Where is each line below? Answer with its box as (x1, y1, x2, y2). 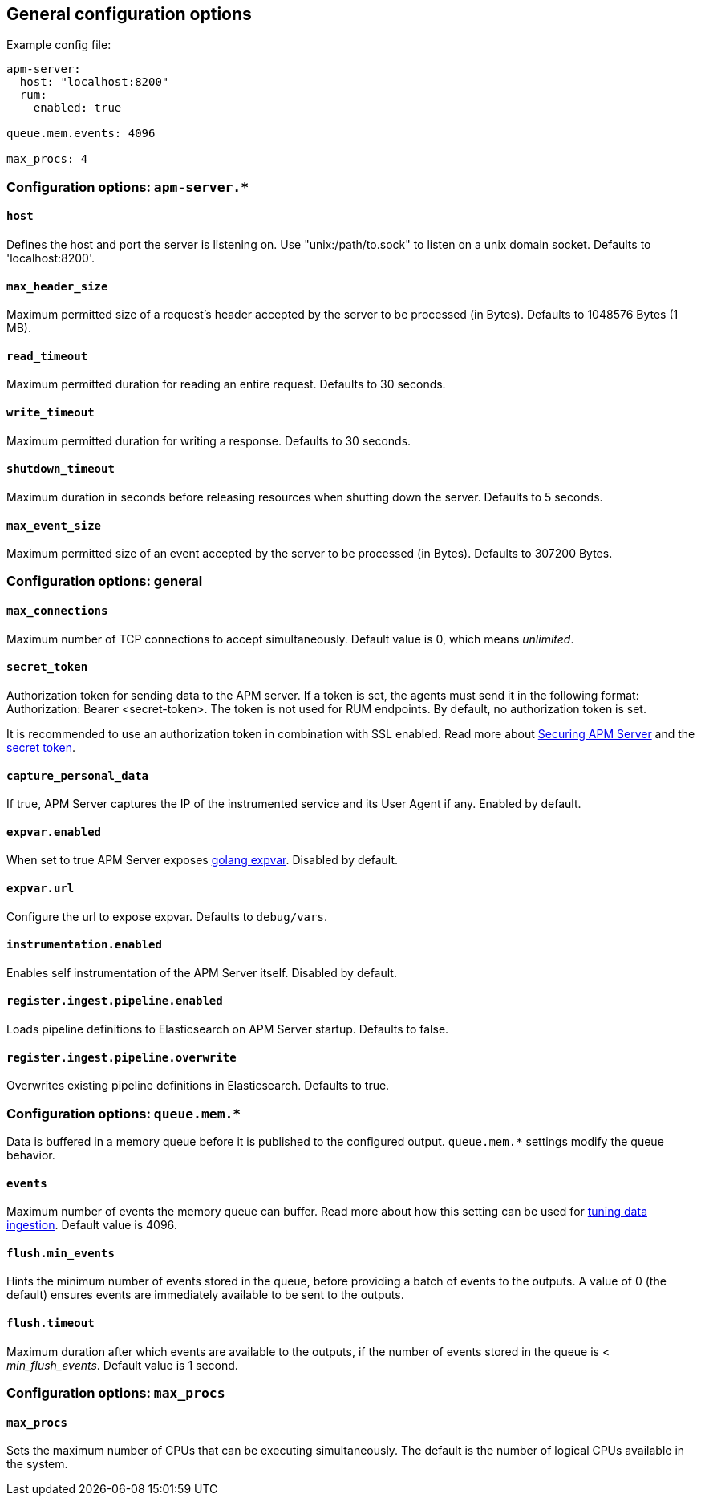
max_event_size (6, 518, 102, 532)
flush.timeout (6, 1317, 95, 1330)
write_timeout (6, 406, 95, 420)
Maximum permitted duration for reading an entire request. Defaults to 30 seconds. (6, 377, 446, 392)
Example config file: (6, 38, 111, 52)
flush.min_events (6, 1246, 115, 1260)
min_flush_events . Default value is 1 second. (6, 1358, 238, 1372)
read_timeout (6, 349, 88, 363)
